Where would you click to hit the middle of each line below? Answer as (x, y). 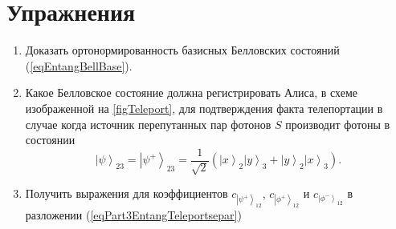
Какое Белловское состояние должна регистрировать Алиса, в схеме (191, 92)
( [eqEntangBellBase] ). (79, 65)
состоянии (50, 140)
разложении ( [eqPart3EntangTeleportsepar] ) (133, 215)
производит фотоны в (338, 124)
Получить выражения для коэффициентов (127, 193)
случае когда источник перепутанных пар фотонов (148, 124)
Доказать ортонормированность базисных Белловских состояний (182, 50)
